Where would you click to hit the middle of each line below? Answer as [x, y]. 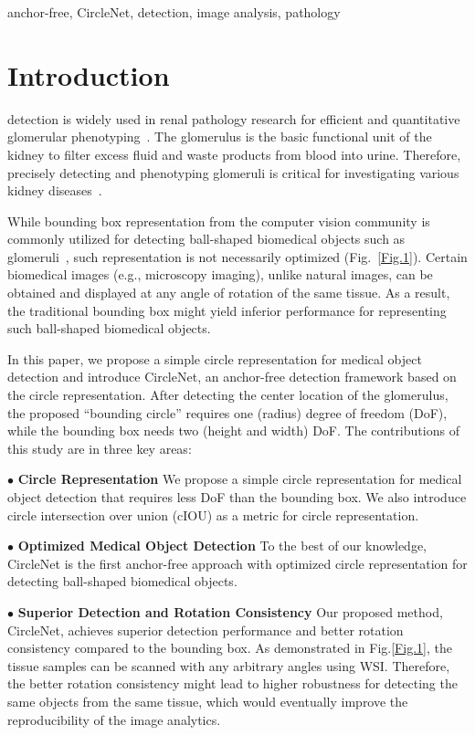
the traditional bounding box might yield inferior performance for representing [227, 310]
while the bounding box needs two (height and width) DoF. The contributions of [233, 430]
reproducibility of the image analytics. [114, 719]
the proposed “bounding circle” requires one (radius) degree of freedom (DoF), [227, 412]
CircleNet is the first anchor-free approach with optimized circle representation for [237, 563]
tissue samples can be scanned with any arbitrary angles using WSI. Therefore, [229, 665]
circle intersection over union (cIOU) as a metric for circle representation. [213, 514]
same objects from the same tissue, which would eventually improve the [208, 701]
